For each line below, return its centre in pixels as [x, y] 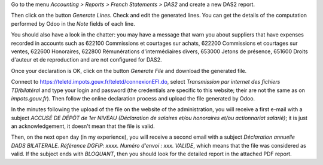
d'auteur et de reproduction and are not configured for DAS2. [86, 60]
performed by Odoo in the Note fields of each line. [73, 23]
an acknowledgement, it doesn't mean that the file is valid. [83, 126]
